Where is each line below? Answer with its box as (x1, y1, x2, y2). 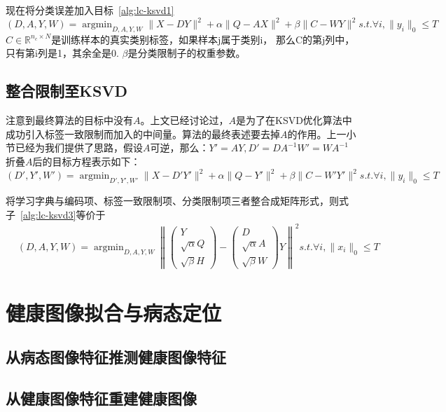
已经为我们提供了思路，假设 (15, 140, 143, 155)
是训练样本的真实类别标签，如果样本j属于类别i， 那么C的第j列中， (51, 32, 355, 46)
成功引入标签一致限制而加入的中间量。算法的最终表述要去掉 (6, 126, 280, 141)
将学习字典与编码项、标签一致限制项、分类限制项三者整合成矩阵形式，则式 (6, 193, 349, 207)
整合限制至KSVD (6, 80, 128, 102)
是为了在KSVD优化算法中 (236, 113, 352, 128)
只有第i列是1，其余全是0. (6, 46, 119, 60)
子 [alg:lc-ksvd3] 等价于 (6, 207, 106, 221)
